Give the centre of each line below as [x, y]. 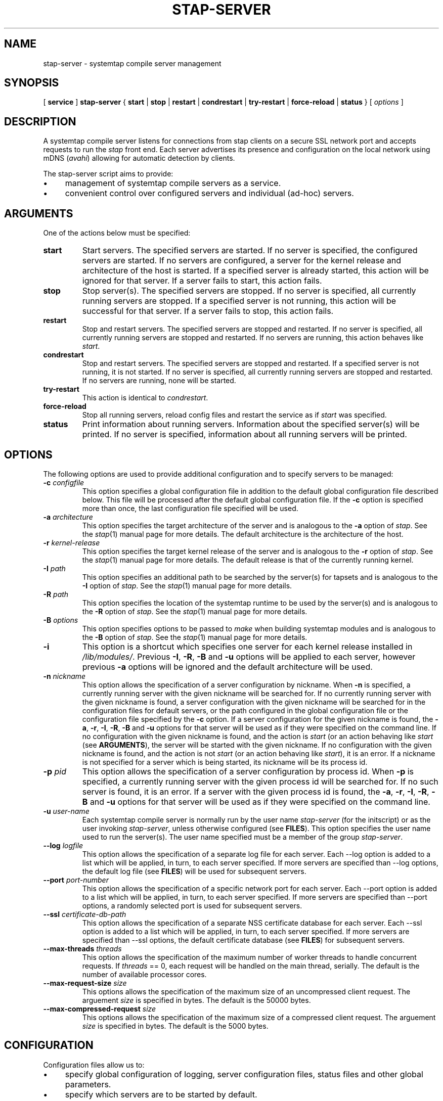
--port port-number [76, 880]
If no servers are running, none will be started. [159, 381]
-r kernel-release [72, 542]
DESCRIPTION [40, 121]
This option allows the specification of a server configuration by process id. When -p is [248, 771]
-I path [54, 568]
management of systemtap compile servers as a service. [173, 183]
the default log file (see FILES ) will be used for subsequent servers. [194, 871]
